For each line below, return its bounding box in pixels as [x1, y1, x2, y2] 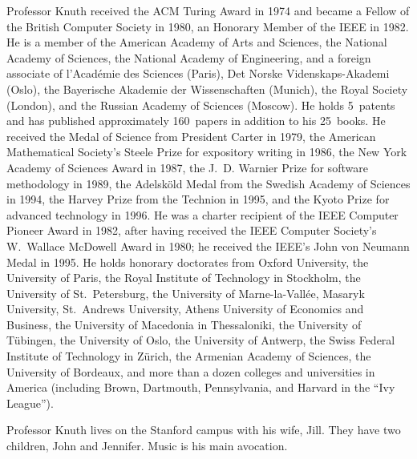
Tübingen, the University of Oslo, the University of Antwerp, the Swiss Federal [6, 332, 395, 348]
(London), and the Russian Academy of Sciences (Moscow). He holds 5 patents [6, 96, 395, 113]
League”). [6, 394, 54, 411]
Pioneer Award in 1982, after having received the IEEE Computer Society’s [6, 222, 377, 239]
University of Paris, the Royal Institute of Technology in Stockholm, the [6, 269, 361, 286]
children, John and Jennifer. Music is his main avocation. [6, 437, 288, 454]
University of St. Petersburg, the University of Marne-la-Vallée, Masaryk [6, 284, 365, 301]
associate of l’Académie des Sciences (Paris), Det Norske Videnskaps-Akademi [6, 65, 390, 82]
